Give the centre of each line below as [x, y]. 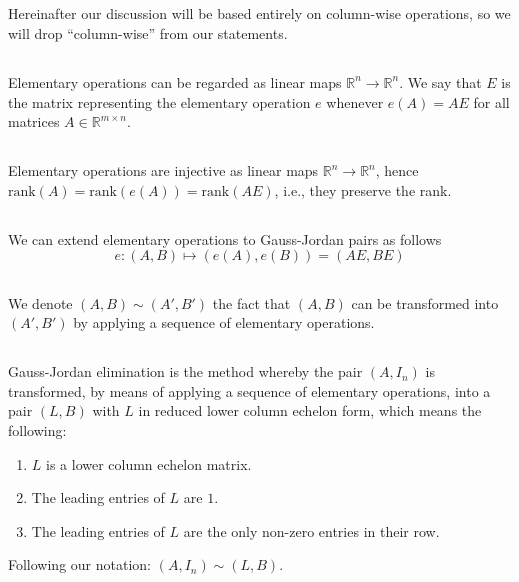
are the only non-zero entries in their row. [311, 530]
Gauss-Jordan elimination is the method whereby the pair [185, 371]
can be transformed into [425, 302]
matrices [34, 121]
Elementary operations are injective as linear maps [163, 170]
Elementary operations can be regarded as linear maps [175, 81]
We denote [40, 302]
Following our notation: [79, 564]
